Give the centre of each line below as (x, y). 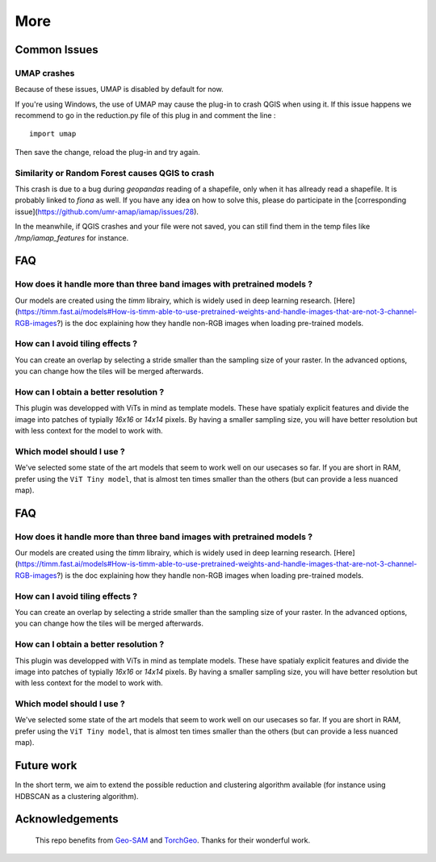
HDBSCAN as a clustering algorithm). (77, 796)
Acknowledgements (67, 819)
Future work (46, 766)
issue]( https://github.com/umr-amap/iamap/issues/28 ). (107, 211)
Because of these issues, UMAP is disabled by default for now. (119, 90)
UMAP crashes (45, 73)
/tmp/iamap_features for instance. (72, 237)
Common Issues (57, 50)
